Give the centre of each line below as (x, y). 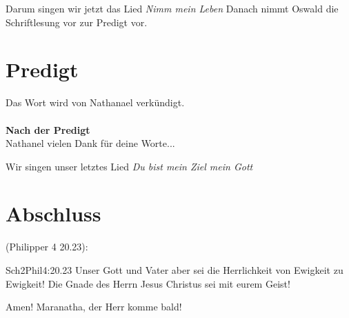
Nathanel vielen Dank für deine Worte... (90, 143)
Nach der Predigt (48, 129)
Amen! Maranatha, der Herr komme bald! (94, 307)
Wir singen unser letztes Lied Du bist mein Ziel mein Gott (129, 166)
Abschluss (53, 213)
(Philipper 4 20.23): (47, 247)
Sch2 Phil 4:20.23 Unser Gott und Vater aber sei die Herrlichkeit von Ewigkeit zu (174, 270)
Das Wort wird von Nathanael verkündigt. (95, 102)
